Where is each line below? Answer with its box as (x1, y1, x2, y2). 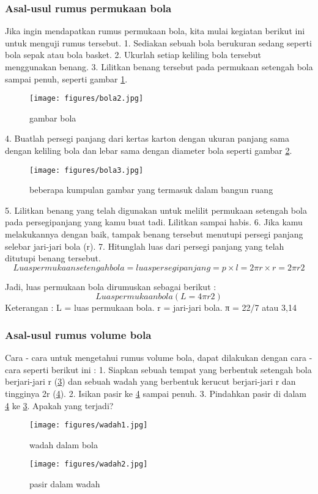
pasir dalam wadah (29, 478, 100, 490)
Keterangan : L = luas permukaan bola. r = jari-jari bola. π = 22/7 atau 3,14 (5, 301, 297, 314)
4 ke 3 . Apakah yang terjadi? (5, 399, 114, 412)
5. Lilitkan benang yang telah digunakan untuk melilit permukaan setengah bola (5, 203, 307, 216)
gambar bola (29, 111, 76, 124)
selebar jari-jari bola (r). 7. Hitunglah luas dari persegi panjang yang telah (5, 239, 284, 252)
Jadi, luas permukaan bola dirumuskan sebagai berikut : (5, 280, 216, 292)
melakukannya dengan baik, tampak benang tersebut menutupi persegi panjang (5, 228, 303, 241)
